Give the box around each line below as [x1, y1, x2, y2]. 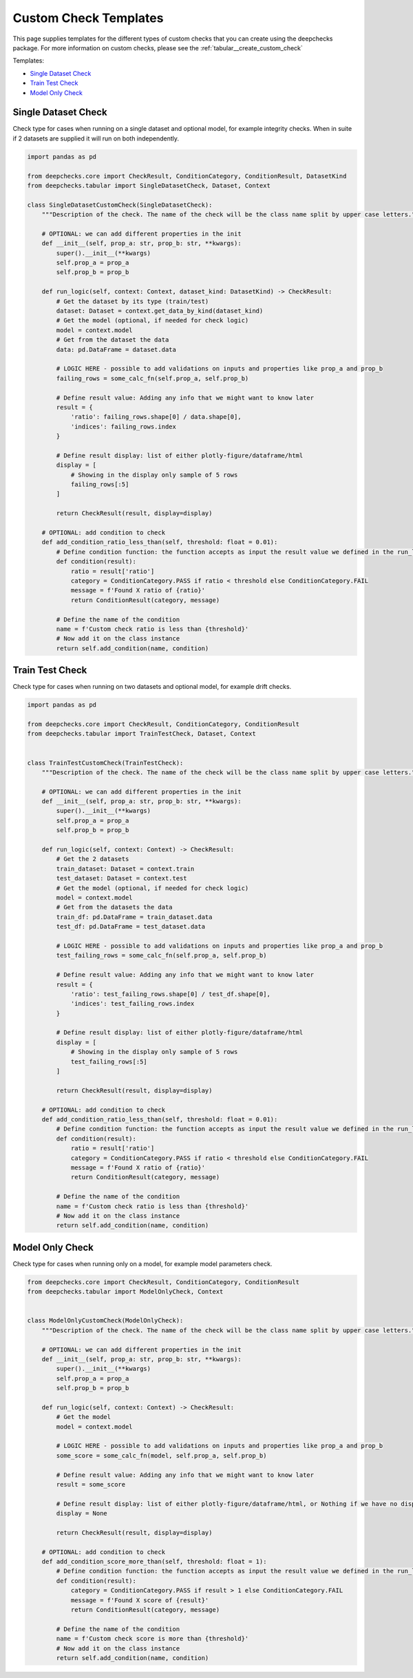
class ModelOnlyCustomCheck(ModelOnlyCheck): [27, 1316, 184, 1325]
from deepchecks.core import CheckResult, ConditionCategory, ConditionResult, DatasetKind [27, 172, 347, 180]
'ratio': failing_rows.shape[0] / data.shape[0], [70, 413, 242, 421]
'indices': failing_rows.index [70, 422, 177, 431]
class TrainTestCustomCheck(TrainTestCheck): [27, 758, 184, 767]
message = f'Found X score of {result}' [70, 1596, 209, 1604]
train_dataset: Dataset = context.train [56, 864, 195, 873]
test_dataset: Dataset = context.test [56, 875, 187, 882]
